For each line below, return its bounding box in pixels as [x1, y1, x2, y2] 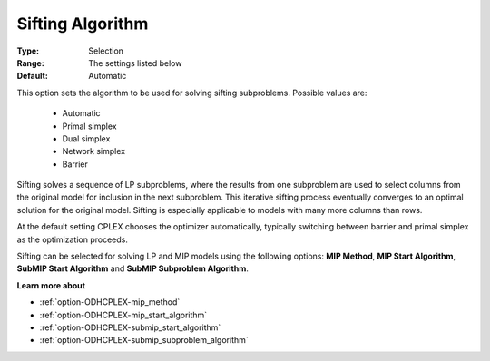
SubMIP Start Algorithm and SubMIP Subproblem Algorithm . [16, 263, 250, 274]
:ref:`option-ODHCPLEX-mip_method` [39, 297, 181, 307]
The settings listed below [88, 57, 182, 68]
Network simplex [62, 146, 126, 157]
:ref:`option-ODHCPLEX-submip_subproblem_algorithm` [39, 335, 249, 346]
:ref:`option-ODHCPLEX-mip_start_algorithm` [39, 309, 208, 320]
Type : [16, 45, 40, 56]
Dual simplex [62, 132, 111, 144]
